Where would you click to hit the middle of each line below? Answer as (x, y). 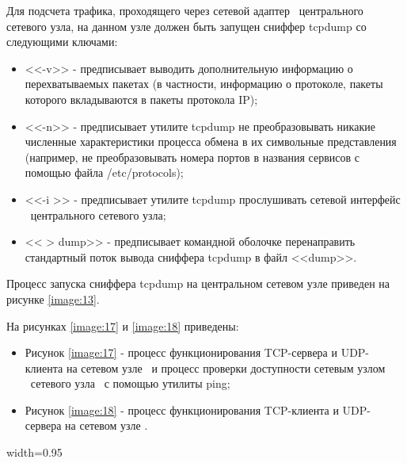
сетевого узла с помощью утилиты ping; (130, 383)
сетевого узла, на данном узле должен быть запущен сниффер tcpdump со (186, 26)
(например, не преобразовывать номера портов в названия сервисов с (192, 157)
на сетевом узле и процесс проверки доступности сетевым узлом (226, 367)
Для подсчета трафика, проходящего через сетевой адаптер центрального (185, 10)
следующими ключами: (62, 42)
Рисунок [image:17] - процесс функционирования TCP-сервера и (181, 352)
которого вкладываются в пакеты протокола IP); (141, 99)
